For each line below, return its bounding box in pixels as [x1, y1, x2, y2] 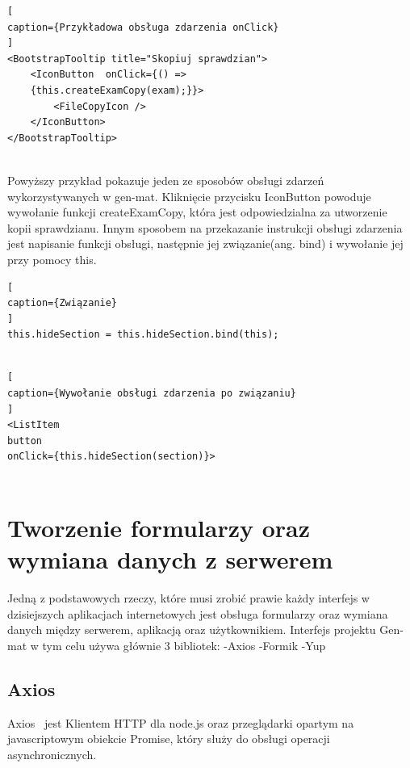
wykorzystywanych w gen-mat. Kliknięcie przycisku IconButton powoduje [7, 187, 371, 204]
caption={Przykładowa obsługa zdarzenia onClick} [7, 21, 279, 33]
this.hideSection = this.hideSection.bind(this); [7, 329, 279, 341]
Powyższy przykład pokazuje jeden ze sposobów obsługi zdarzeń [7, 171, 324, 188]
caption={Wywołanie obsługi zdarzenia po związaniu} [7, 388, 296, 400]
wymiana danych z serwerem [7, 543, 333, 575]
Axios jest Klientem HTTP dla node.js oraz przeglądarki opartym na [7, 714, 354, 731]
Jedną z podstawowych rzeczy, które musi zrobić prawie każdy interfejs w [7, 589, 370, 606]
